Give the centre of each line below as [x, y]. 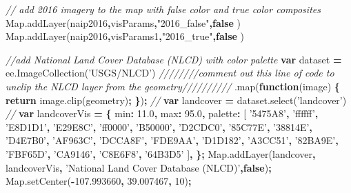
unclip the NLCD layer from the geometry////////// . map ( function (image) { [173, 86]
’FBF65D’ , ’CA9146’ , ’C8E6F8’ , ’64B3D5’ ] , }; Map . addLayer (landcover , [161, 153]
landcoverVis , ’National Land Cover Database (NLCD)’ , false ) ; [139, 167]
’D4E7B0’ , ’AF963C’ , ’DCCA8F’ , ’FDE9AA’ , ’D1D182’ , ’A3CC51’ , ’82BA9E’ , [172, 140]
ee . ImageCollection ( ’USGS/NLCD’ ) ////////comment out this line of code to [170, 73]
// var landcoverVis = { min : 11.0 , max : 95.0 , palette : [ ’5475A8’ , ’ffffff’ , [162, 113]
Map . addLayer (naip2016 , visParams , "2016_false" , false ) [123, 22]
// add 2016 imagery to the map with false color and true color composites [163, 9]
